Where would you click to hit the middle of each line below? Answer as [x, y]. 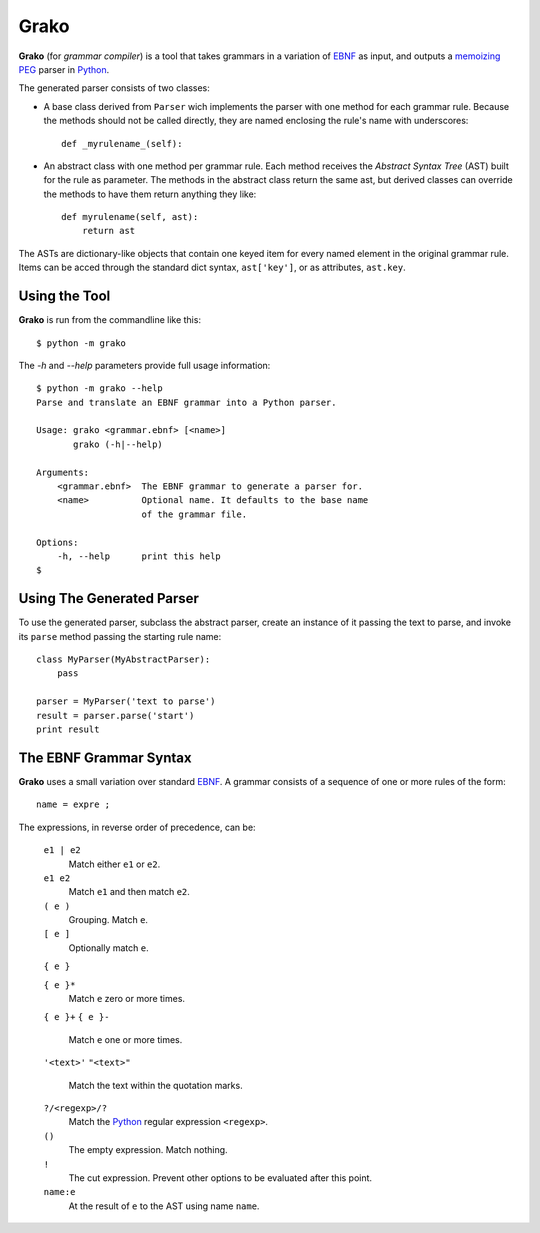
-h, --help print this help [139, 556]
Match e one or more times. [125, 1039]
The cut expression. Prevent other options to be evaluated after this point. [220, 1177]
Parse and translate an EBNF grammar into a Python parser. [186, 402]
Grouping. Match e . [108, 920]
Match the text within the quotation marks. [156, 1085]
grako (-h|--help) [118, 444]
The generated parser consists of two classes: [114, 88]
